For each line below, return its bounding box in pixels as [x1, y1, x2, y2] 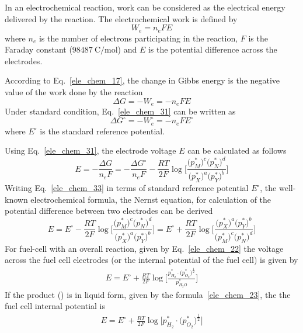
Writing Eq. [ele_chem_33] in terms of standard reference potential [5, 182, 249, 194]
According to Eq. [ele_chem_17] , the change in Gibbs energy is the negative [5, 74, 280, 86]
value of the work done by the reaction [5, 86, 143, 98]
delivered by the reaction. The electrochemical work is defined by [5, 12, 238, 25]
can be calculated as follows [187, 144, 287, 157]
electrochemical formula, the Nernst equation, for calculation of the [30, 193, 271, 205]
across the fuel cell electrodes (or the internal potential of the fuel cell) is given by [5, 254, 298, 266]
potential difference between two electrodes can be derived [5, 204, 213, 217]
